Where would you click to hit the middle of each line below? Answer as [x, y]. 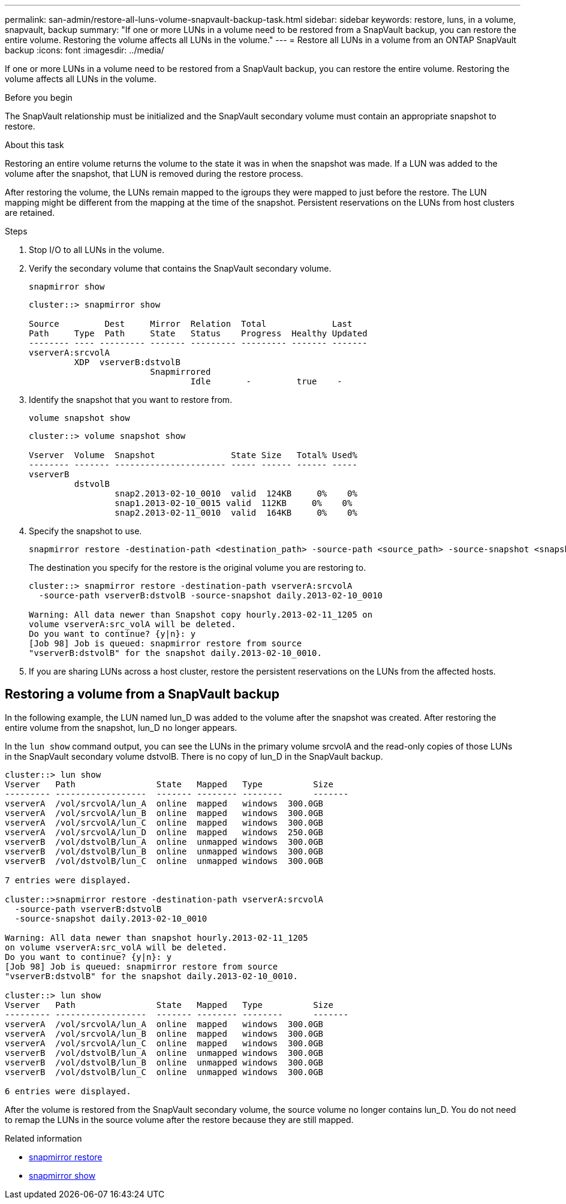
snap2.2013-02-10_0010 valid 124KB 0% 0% [236, 493]
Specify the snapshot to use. [85, 531]
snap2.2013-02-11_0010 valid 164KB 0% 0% [236, 513]
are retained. [30, 213]
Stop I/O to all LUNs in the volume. [97, 250]
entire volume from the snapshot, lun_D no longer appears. [121, 727]
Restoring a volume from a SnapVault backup [142, 694]
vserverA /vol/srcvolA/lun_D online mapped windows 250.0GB [164, 832]
